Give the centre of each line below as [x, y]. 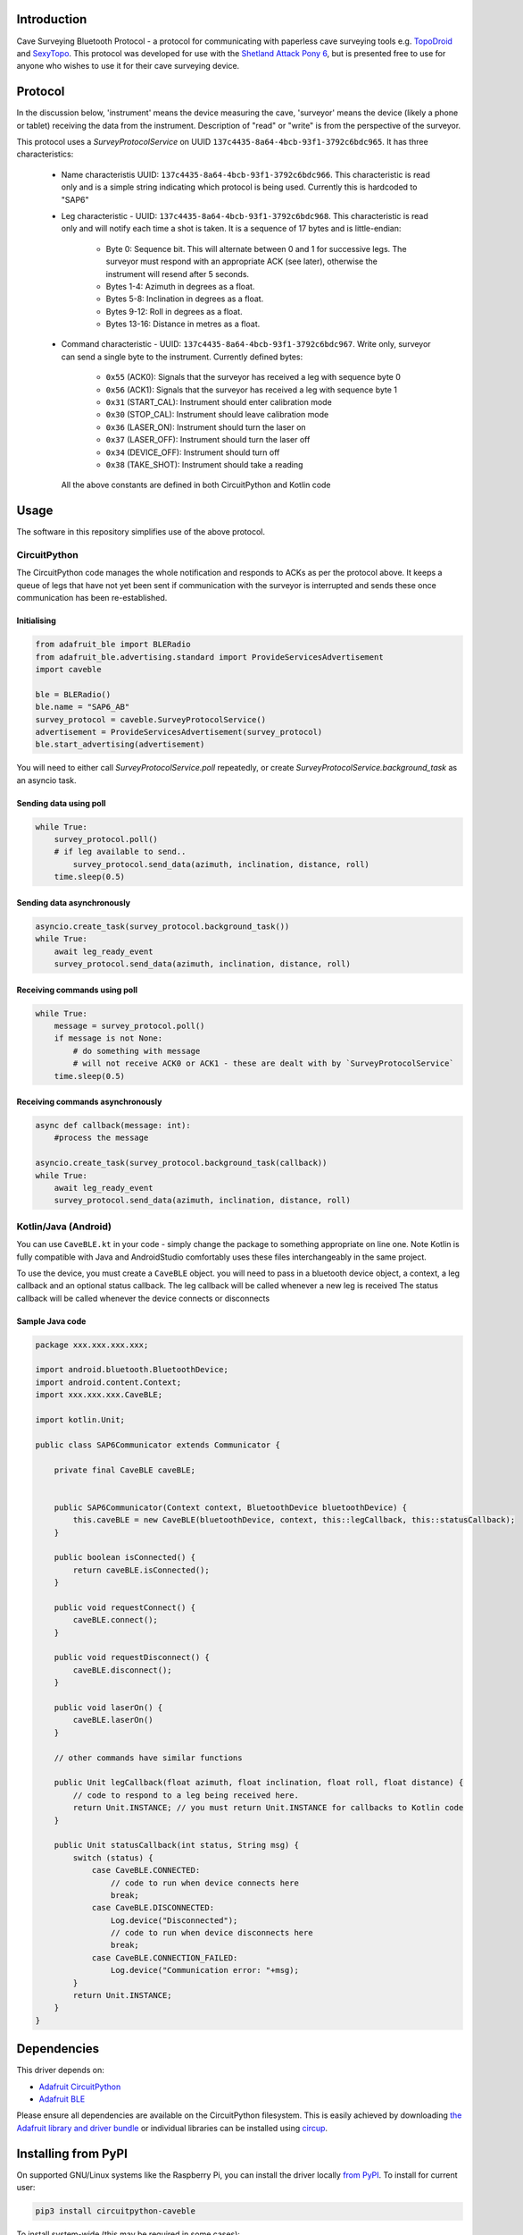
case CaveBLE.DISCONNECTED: [153, 1908]
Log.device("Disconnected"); [174, 1920]
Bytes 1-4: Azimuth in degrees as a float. [180, 286]
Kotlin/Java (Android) [64, 1227]
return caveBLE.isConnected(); [141, 1570]
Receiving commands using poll [77, 990]
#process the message [101, 1138]
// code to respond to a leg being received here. [186, 1795]
